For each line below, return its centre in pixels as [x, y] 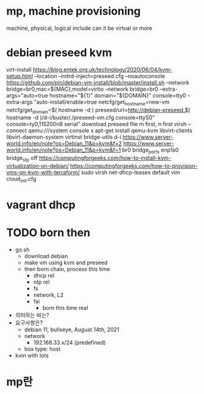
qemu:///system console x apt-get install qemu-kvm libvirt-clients [111, 131]
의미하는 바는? [32, 315]
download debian [46, 256]
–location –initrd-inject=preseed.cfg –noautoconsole [100, 76]
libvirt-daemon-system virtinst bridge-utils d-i [64, 137]
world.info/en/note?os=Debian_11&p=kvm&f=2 [64, 144]
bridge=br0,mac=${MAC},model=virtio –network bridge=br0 [82, 89]
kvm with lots [32, 355]
